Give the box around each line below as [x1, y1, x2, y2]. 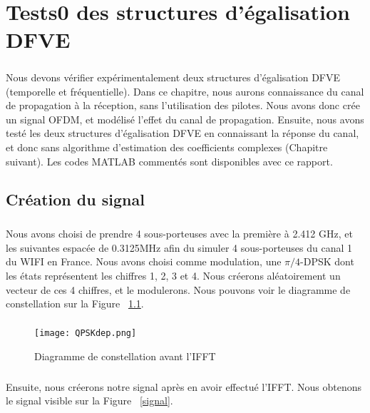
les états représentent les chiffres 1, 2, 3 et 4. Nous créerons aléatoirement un [6, 268, 341, 283]
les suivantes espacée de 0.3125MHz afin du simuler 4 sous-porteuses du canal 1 [6, 240, 353, 255]
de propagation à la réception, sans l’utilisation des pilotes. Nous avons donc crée [6, 98, 360, 113]
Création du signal [6, 188, 145, 210]
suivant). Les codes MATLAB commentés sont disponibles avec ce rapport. [6, 153, 333, 168]
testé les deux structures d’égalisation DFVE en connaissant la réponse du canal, [6, 126, 359, 141]
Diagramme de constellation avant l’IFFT [34, 348, 216, 363]
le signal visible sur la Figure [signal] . [6, 393, 173, 408]
